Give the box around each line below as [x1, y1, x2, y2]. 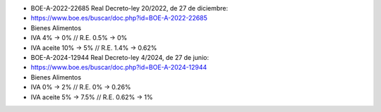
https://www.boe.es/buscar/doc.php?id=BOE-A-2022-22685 [30, 14, 208, 23]
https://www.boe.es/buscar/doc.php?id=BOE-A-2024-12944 [30, 63, 207, 72]
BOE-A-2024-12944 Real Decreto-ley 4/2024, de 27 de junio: [30, 53, 210, 61]
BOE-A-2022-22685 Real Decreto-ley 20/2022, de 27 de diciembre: [30, 4, 229, 12]
